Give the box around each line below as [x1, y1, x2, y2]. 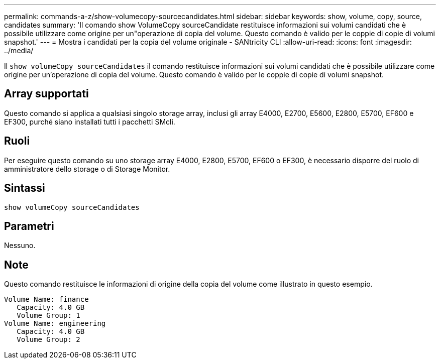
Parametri [4, 219, 54, 232]
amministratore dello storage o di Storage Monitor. [4, 164, 170, 173]
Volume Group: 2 [17, 335, 80, 344]
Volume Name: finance [4, 295, 89, 304]
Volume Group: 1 [17, 311, 80, 320]
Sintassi [4, 182, 45, 195]
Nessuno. [4, 241, 36, 250]
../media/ [4, 46, 34, 55]
